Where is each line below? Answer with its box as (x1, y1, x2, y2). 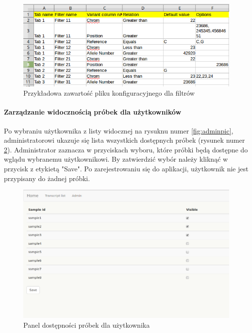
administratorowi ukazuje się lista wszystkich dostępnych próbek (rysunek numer (4, 135, 245, 145)
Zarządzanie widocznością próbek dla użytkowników (4, 107, 182, 117)
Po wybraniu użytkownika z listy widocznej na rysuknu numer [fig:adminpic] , (4, 125, 234, 135)
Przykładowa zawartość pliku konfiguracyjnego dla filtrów (23, 88, 195, 98)
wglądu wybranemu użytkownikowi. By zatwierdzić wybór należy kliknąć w (4, 154, 228, 164)
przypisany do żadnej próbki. (4, 173, 90, 183)
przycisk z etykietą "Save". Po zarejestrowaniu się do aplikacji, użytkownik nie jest (4, 163, 249, 173)
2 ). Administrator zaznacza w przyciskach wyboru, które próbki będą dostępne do (4, 144, 248, 154)
